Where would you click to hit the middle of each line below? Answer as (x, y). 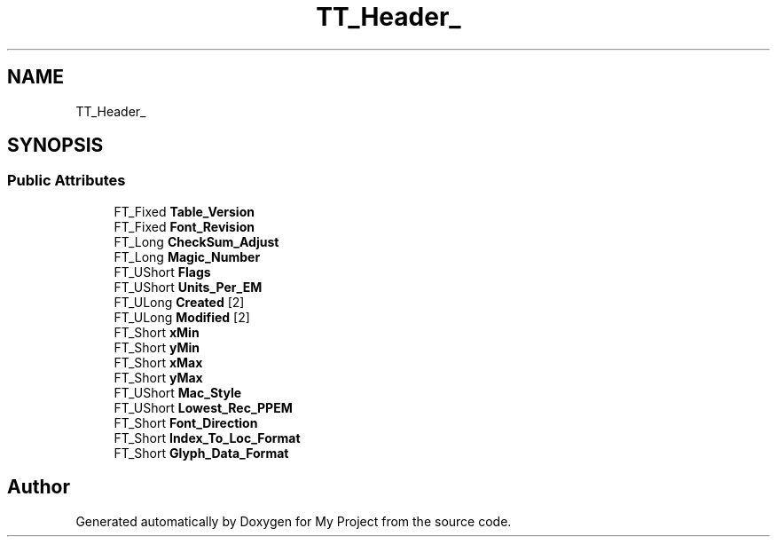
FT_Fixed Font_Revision (184, 226)
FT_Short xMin (157, 332)
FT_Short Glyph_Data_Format (201, 453)
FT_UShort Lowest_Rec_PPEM (203, 407)
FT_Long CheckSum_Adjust (196, 241)
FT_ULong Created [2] (179, 302)
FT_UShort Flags (162, 272)
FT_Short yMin (157, 347)
